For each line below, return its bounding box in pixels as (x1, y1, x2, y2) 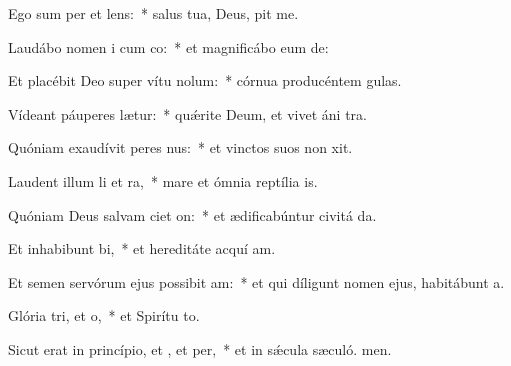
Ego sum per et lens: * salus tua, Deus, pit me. (8, 3, 299, 23)
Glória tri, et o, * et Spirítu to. (8, 305, 200, 326)
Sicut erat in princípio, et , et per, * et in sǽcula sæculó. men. (8, 338, 392, 359)
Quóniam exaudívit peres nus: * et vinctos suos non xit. (8, 137, 353, 158)
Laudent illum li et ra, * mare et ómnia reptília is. (8, 170, 318, 191)
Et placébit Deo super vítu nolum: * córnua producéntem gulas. (8, 70, 402, 91)
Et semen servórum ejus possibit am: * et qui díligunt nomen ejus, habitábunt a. (8, 271, 505, 292)
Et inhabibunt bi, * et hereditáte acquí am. (8, 238, 276, 259)
